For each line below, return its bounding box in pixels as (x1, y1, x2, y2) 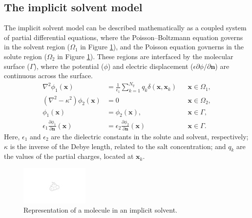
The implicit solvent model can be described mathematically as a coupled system (4, 22, 247, 33)
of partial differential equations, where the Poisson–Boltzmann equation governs (4, 32, 243, 42)
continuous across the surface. (4, 70, 93, 81)
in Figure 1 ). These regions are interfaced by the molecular (57, 51, 233, 61)
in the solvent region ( (4, 42, 70, 52)
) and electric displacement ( (107, 61, 193, 71)
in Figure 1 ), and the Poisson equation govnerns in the (80, 42, 244, 52)
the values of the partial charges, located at (4, 151, 134, 161)
